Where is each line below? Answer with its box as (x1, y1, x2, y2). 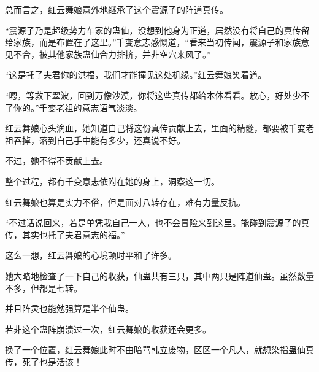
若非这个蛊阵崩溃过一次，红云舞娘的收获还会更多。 (5, 322, 211, 335)
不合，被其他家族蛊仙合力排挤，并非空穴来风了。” (13, 47, 211, 60)
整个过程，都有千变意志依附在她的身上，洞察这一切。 (5, 174, 220, 187)
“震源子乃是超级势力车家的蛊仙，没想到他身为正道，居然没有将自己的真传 (5, 23, 301, 36)
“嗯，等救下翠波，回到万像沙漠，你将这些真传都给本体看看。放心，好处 (5, 88, 293, 101)
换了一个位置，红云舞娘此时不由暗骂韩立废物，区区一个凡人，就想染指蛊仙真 (5, 343, 314, 356)
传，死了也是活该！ (5, 355, 82, 368)
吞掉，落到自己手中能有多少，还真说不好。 (13, 133, 185, 146)
